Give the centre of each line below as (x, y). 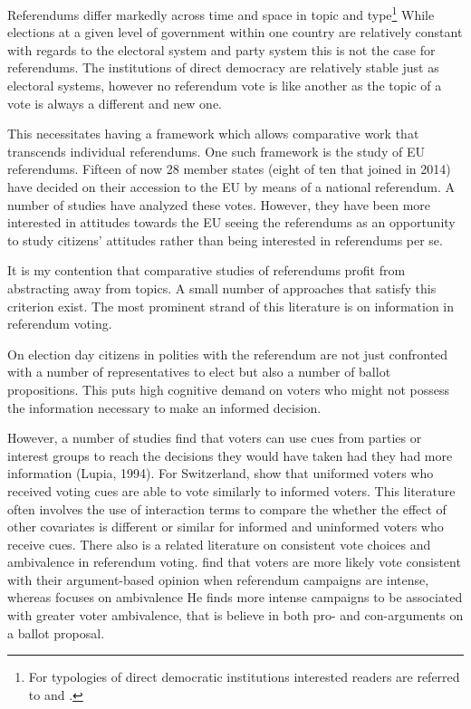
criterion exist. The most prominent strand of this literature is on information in (231, 306)
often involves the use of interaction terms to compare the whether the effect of (227, 508)
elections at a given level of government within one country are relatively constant (235, 32)
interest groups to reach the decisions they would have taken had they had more (230, 455)
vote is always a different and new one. (115, 103)
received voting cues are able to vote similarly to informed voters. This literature (231, 490)
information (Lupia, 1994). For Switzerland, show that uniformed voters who (221, 473)
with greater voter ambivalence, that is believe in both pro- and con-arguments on (235, 615)
